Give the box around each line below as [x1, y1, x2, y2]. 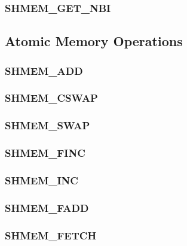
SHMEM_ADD [5, 63, 83, 78]
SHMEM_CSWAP [5, 90, 98, 105]
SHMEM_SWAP [5, 118, 90, 133]
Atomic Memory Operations [5, 32, 183, 50]
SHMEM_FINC [5, 145, 85, 160]
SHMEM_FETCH [5, 227, 97, 242]
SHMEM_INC [5, 172, 78, 187]
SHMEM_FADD [5, 200, 89, 215]
